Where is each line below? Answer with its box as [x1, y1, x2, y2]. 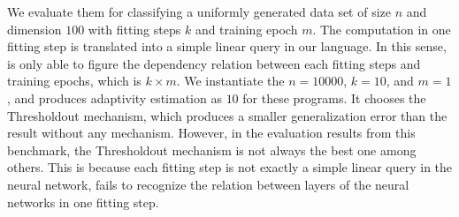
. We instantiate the [176, 71, 285, 90]
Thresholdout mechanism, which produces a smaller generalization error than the [7, 106, 448, 124]
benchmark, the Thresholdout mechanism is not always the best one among [7, 140, 417, 159]
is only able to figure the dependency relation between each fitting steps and [7, 54, 421, 72]
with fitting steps [88, 19, 181, 38]
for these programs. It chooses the [242, 88, 426, 107]
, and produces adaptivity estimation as [7, 88, 222, 107]
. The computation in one [312, 19, 451, 38]
